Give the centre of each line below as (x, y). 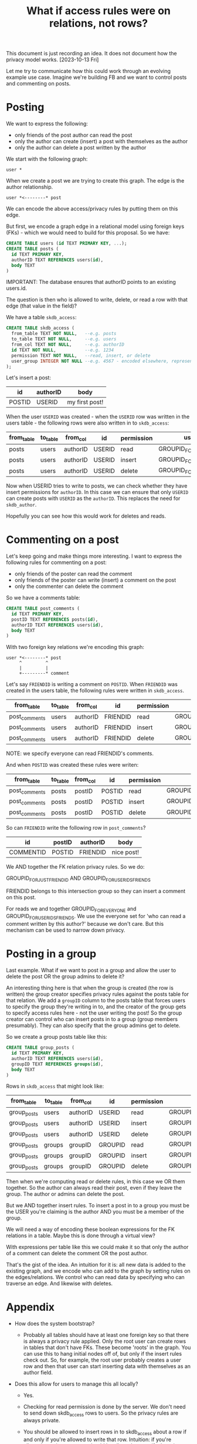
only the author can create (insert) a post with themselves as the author (101, 141)
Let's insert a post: (29, 377)
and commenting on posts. (38, 84)
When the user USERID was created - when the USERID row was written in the (98, 417)
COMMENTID (28, 852)
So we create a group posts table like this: (57, 1037)
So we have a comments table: (43, 598)
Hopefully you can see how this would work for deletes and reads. (86, 516)
